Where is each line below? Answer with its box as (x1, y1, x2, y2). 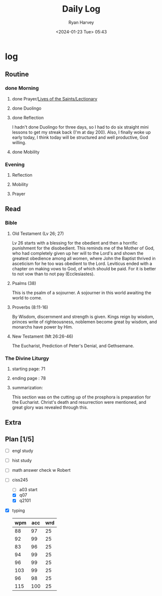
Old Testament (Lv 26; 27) (12, 231, 64, 236)
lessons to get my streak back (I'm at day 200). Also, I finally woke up (12, 129, 151, 135)
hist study (12, 458, 32, 464)
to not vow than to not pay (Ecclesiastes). (12, 271, 95, 277)
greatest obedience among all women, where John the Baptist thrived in (12, 255, 156, 261)
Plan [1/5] (5, 435, 34, 443)
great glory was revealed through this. (12, 404, 88, 410)
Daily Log (62, 3, 101, 15)
